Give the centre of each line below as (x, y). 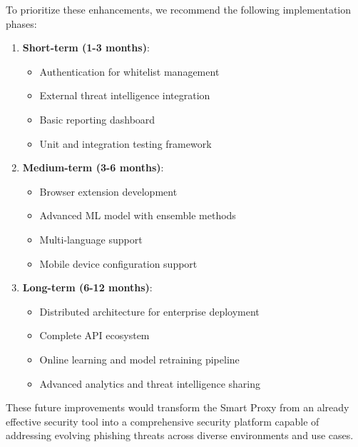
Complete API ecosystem (94, 335)
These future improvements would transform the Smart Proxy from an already (178, 407)
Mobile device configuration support (118, 263)
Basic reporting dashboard (97, 119)
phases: (21, 23)
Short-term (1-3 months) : (86, 47)
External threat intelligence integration (125, 95)
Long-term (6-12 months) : (87, 287)
